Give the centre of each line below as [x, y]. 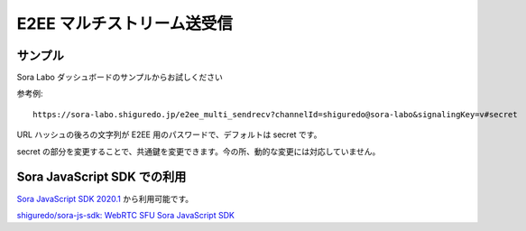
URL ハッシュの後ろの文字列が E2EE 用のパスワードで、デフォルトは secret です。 [169, 134]
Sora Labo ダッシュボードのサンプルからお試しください [120, 78]
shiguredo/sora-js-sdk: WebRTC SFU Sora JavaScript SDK [125, 215]
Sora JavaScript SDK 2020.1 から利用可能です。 [105, 199]
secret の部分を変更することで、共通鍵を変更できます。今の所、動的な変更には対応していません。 [198, 151]
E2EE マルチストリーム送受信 [125, 23]
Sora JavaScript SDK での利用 [102, 177]
